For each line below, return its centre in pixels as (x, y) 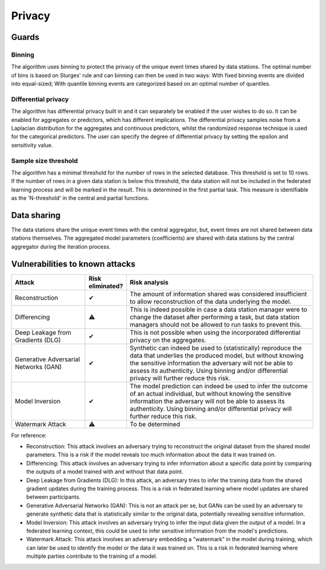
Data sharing (36, 215)
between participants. (53, 497)
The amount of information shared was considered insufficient (219, 294)
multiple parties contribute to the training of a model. (92, 556)
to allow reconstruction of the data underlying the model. (211, 301)
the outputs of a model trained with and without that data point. (105, 472)
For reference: (29, 435)
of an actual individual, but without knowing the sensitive (211, 394)
